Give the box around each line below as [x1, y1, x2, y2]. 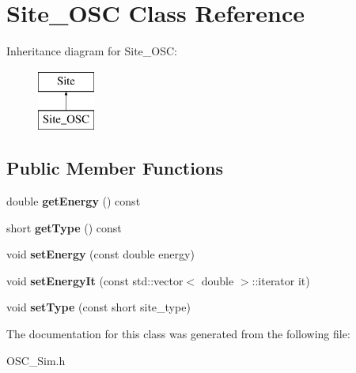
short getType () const [6, 219, 122, 235]
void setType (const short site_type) [6, 299, 191, 315]
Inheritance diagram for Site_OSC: [6, 43, 177, 59]
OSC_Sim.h [6, 352, 66, 368]
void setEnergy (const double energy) [6, 246, 195, 262]
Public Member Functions [6, 156, 223, 180]
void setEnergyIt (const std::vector [6, 272, 184, 288]
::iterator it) [252, 272, 310, 288]
